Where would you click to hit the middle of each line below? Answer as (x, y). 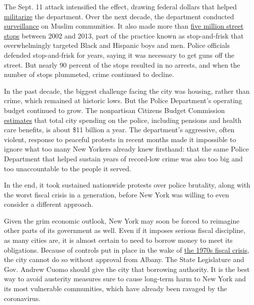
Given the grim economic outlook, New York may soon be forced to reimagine (122, 220)
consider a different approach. (49, 204)
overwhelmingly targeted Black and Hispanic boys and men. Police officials (117, 45)
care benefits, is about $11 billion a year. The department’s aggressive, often (119, 130)
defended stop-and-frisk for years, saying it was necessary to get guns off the (119, 55)
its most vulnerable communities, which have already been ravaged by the (116, 288)
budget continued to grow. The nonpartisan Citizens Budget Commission (114, 110)
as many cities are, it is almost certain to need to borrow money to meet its (118, 240)
